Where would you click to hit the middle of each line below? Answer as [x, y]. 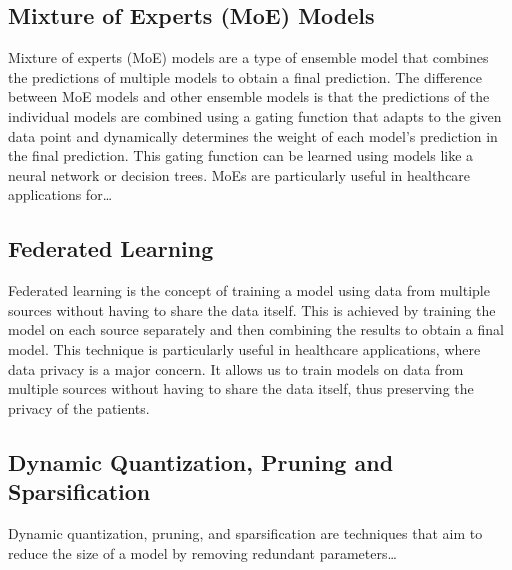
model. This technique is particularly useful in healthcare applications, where [244, 348]
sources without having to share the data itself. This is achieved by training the [252, 309]
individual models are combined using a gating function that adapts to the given [255, 115]
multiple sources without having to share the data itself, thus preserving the [241, 388]
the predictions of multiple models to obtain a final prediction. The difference [245, 76]
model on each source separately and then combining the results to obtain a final [256, 329]
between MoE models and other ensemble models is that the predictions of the [249, 96]
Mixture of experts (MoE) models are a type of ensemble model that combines [248, 57]
